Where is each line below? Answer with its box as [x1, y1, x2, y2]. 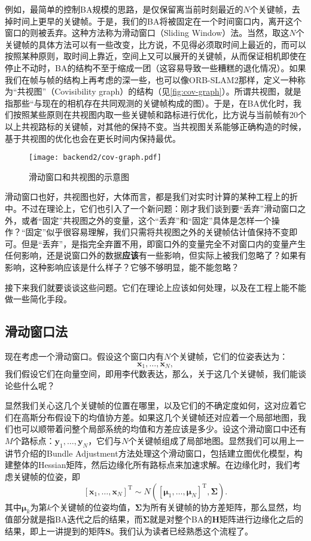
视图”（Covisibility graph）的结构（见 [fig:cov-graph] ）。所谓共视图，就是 [25, 85, 301, 98]
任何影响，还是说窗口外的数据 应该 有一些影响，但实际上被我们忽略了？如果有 [5, 249, 306, 262]
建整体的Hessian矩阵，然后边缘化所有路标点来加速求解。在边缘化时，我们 [5, 458, 292, 471]
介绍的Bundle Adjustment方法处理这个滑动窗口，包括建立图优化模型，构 [21, 446, 303, 459]
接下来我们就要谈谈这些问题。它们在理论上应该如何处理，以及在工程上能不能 [5, 281, 306, 293]
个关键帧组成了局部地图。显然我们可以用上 [128, 434, 296, 446]
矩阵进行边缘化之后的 [219, 513, 304, 525]
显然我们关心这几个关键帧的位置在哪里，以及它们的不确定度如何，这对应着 [5, 399, 298, 412]
